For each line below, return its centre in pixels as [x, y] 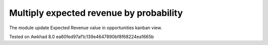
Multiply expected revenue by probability [96, 13]
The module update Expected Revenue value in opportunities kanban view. [86, 28]
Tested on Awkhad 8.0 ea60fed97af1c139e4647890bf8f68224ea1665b [81, 37]
